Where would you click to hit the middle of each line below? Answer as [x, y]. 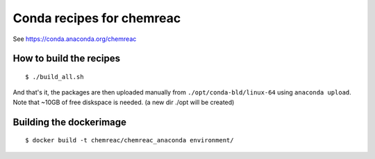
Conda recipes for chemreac [97, 18]
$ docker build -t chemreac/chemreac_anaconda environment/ [130, 140]
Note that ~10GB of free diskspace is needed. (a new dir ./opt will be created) [124, 102]
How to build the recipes [67, 59]
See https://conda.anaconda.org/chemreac [75, 39]
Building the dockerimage [70, 122]
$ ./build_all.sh [55, 77]
